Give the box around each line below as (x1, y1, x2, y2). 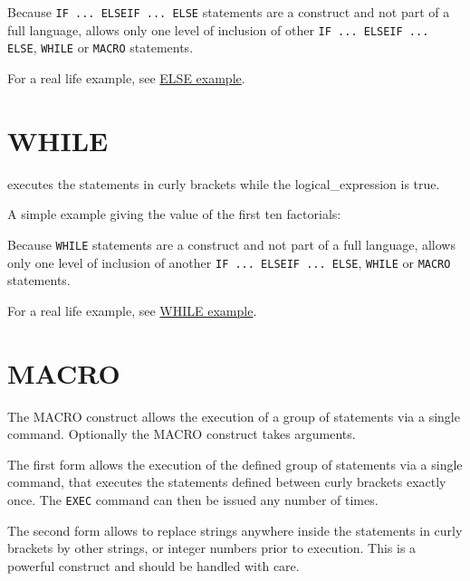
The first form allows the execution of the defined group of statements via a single (7, 454, 463, 473)
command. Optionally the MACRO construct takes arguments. (7, 424, 356, 443)
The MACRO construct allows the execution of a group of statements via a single (7, 406, 460, 425)
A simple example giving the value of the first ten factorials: (7, 205, 341, 224)
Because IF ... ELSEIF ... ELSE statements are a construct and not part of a (7, 3, 450, 21)
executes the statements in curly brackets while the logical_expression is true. (7, 174, 440, 193)
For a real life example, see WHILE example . (7, 300, 257, 319)
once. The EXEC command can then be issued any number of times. (7, 490, 379, 509)
